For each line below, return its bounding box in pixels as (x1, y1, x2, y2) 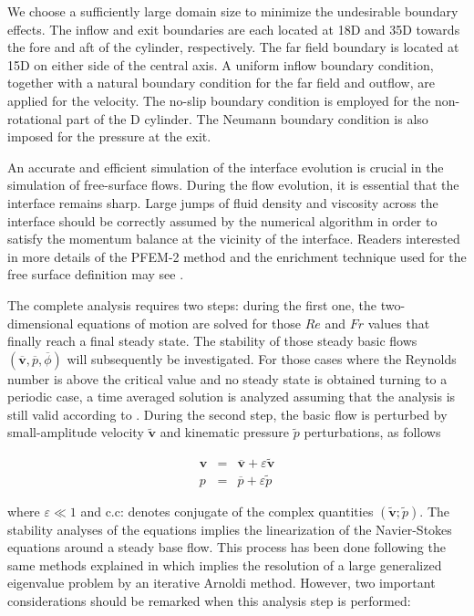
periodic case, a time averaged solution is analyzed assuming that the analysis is (7, 387, 456, 406)
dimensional (7, 313, 74, 332)
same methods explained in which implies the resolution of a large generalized (7, 555, 442, 574)
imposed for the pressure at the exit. (7, 127, 211, 146)
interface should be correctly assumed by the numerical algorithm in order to (7, 211, 438, 230)
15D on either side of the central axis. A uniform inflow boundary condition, (7, 55, 434, 74)
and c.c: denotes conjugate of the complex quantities (80, 501, 374, 520)
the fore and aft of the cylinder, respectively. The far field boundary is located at (7, 37, 459, 57)
